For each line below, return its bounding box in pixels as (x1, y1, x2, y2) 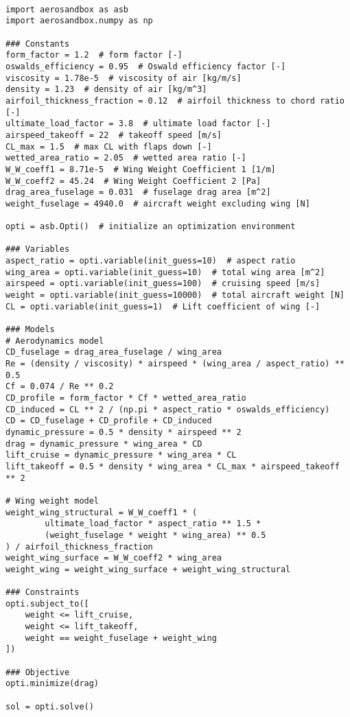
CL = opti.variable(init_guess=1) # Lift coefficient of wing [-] (5, 301, 320, 312)
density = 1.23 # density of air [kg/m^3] (5, 84, 207, 95)
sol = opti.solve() (5, 701, 94, 712)
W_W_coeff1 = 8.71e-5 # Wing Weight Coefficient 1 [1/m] (5, 164, 276, 174)
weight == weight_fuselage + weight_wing (25, 633, 217, 643)
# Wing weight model (5, 495, 100, 506)
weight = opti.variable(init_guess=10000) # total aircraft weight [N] (5, 290, 345, 301)
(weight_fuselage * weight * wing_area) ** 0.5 (45, 530, 266, 540)
